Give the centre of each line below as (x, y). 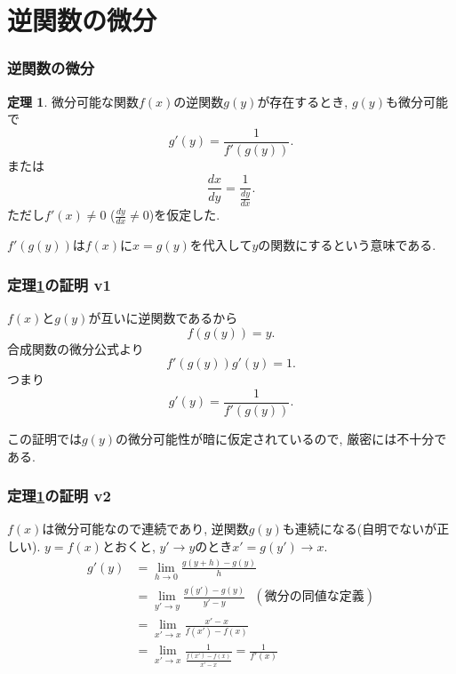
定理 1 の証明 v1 (59, 284)
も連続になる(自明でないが (360, 529)
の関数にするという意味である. (347, 245)
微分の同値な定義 (314, 597)
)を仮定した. (184, 215)
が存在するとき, (303, 101)
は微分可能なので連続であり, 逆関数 (145, 529)
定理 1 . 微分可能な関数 (73, 101)
